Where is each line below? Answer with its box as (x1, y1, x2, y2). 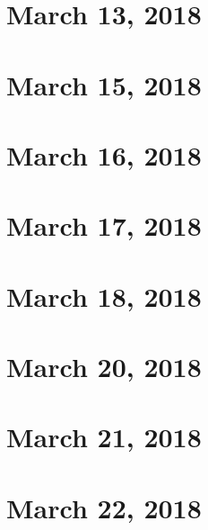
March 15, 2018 (6, 66, 202, 103)
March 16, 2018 (6, 136, 202, 173)
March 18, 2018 (6, 277, 202, 314)
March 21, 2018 (6, 418, 202, 455)
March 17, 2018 (6, 207, 202, 244)
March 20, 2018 (6, 348, 202, 385)
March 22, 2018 (6, 489, 202, 526)
